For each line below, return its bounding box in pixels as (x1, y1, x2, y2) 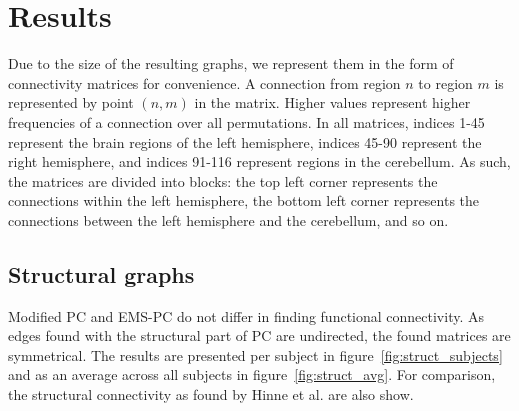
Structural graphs (8, 258, 195, 289)
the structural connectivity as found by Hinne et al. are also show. (8, 384, 414, 405)
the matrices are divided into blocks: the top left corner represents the (8, 170, 438, 191)
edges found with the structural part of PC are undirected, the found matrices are (8, 325, 511, 346)
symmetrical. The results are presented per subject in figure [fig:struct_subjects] (8, 344, 503, 365)
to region (418, 72, 473, 93)
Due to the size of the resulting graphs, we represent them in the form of (8, 53, 454, 74)
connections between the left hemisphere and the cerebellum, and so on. (8, 209, 449, 230)
